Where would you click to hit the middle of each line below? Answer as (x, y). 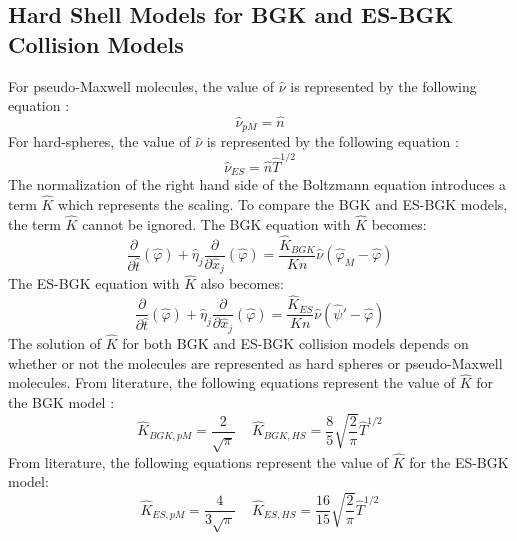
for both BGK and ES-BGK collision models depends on (295, 343)
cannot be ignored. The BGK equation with (216, 223)
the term (34, 223)
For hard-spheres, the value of (99, 141)
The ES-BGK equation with (94, 283)
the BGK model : (61, 402)
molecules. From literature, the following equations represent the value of (232, 382)
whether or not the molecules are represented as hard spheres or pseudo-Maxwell (255, 362)
